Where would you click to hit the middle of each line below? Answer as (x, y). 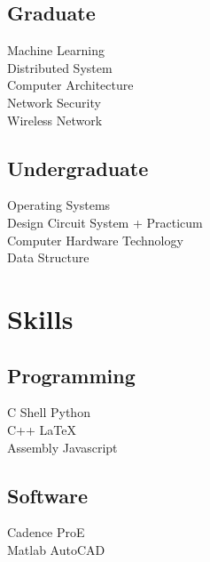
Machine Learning (56, 50)
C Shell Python (49, 412)
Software (48, 495)
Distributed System (60, 67)
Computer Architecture (70, 85)
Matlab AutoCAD (56, 549)
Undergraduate (78, 168)
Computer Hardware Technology (95, 240)
